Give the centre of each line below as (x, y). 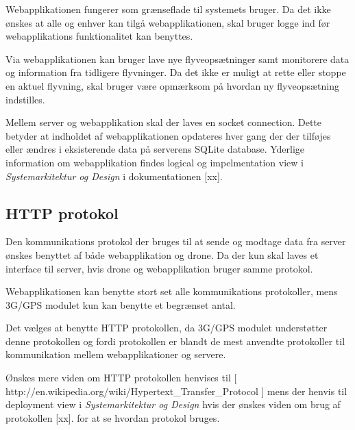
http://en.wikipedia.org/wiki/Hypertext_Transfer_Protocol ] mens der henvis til (176, 391)
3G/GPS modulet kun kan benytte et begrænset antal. (121, 304)
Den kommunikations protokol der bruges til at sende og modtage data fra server (176, 241)
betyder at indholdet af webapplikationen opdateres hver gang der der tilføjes (168, 135)
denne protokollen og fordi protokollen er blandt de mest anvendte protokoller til (175, 341)
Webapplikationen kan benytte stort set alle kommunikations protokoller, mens (172, 291)
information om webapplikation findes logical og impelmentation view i (155, 162)
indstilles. (25, 99)
